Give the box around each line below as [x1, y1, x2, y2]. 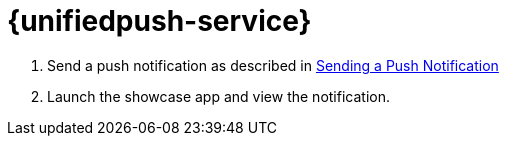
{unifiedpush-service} [7, 4, 312, 38]
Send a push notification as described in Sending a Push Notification [47, 56, 499, 74]
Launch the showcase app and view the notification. [47, 87, 390, 105]
